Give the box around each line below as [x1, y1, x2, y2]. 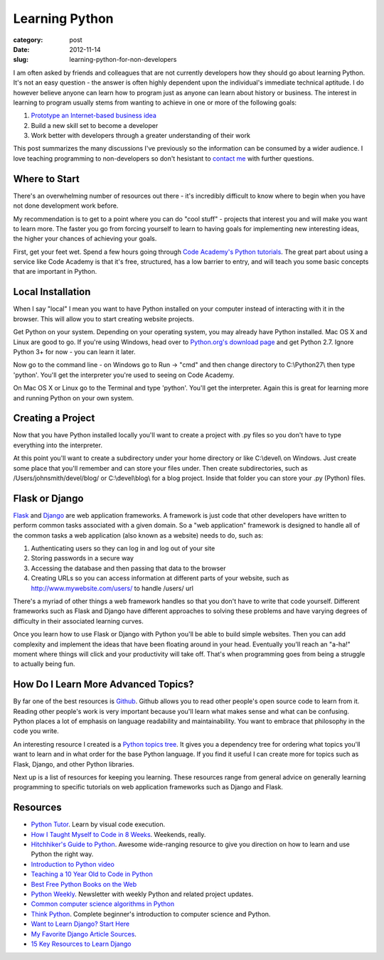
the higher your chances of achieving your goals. [13, 235, 157, 243]
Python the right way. [31, 850, 94, 858]
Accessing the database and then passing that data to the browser [31, 564, 227, 572]
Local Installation [13, 286, 91, 298]
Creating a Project [13, 412, 95, 425]
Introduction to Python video [31, 860, 115, 868]
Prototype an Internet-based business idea [31, 111, 156, 120]
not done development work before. [13, 201, 119, 210]
